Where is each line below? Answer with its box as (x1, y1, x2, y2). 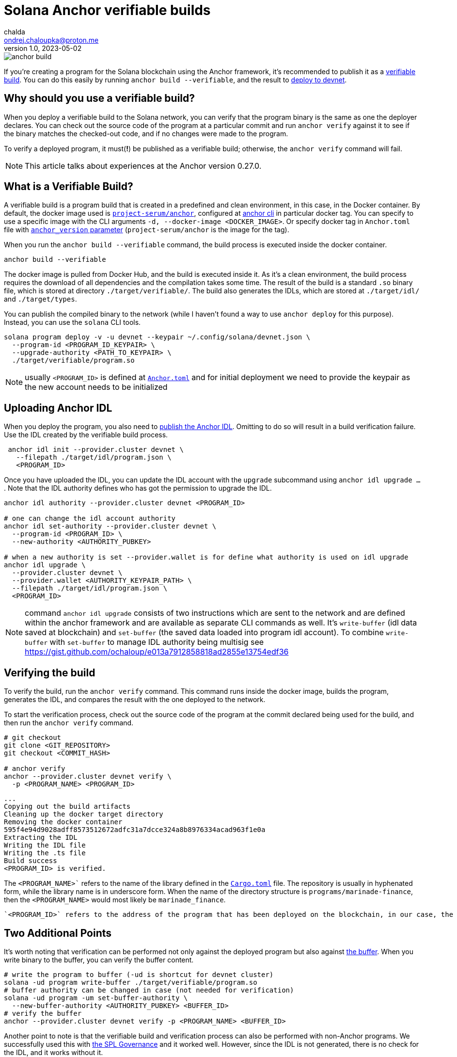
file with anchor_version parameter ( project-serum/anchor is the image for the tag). (4, 225, 289, 234)
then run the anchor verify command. (4, 719, 134, 727)
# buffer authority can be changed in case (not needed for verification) (4, 986, 294, 994)
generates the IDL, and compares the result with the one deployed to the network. (4, 695, 266, 704)
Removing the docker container (4, 818, 123, 826)
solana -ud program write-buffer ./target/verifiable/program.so (4, 978, 257, 986)
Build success (4, 857, 57, 865)
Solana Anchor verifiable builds (4, 2, 211, 18)
